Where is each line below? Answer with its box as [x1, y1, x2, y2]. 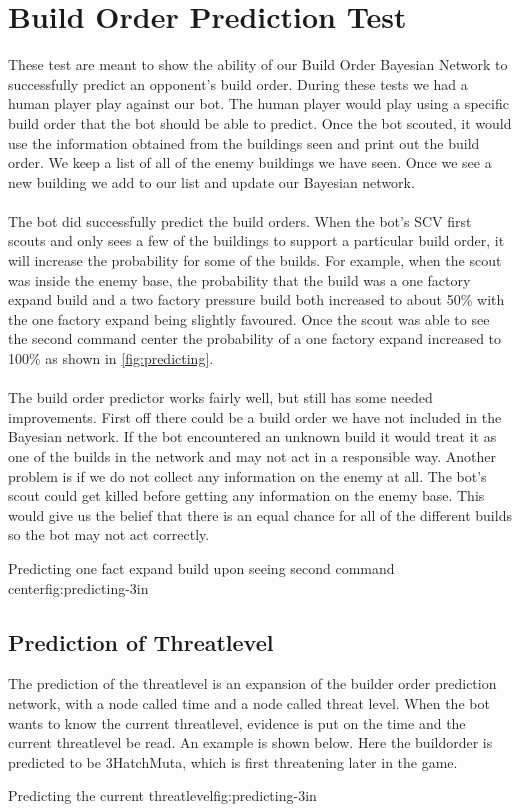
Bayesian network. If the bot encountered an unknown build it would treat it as [8, 426, 497, 447]
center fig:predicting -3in [8, 577, 149, 598]
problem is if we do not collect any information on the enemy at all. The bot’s [8, 465, 487, 486]
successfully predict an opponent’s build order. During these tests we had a [8, 73, 468, 94]
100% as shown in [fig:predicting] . [8, 348, 214, 369]
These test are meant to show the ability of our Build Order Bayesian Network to [8, 54, 508, 75]
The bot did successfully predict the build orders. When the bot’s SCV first [8, 210, 472, 231]
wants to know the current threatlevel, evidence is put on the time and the [8, 712, 466, 733]
